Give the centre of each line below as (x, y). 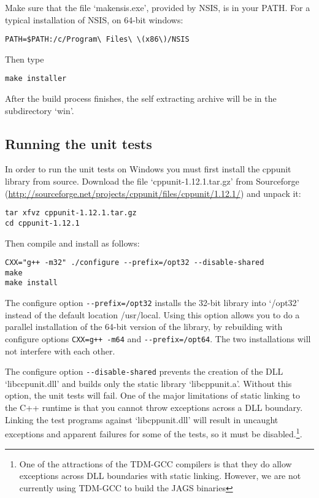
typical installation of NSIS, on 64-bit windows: (94, 19)
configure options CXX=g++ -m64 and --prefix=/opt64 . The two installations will (158, 338)
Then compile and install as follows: (72, 243)
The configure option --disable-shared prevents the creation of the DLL (144, 371)
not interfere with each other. (60, 351)
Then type (25, 59)
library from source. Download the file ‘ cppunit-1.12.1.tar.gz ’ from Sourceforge (152, 181)
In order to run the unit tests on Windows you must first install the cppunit (148, 169)
